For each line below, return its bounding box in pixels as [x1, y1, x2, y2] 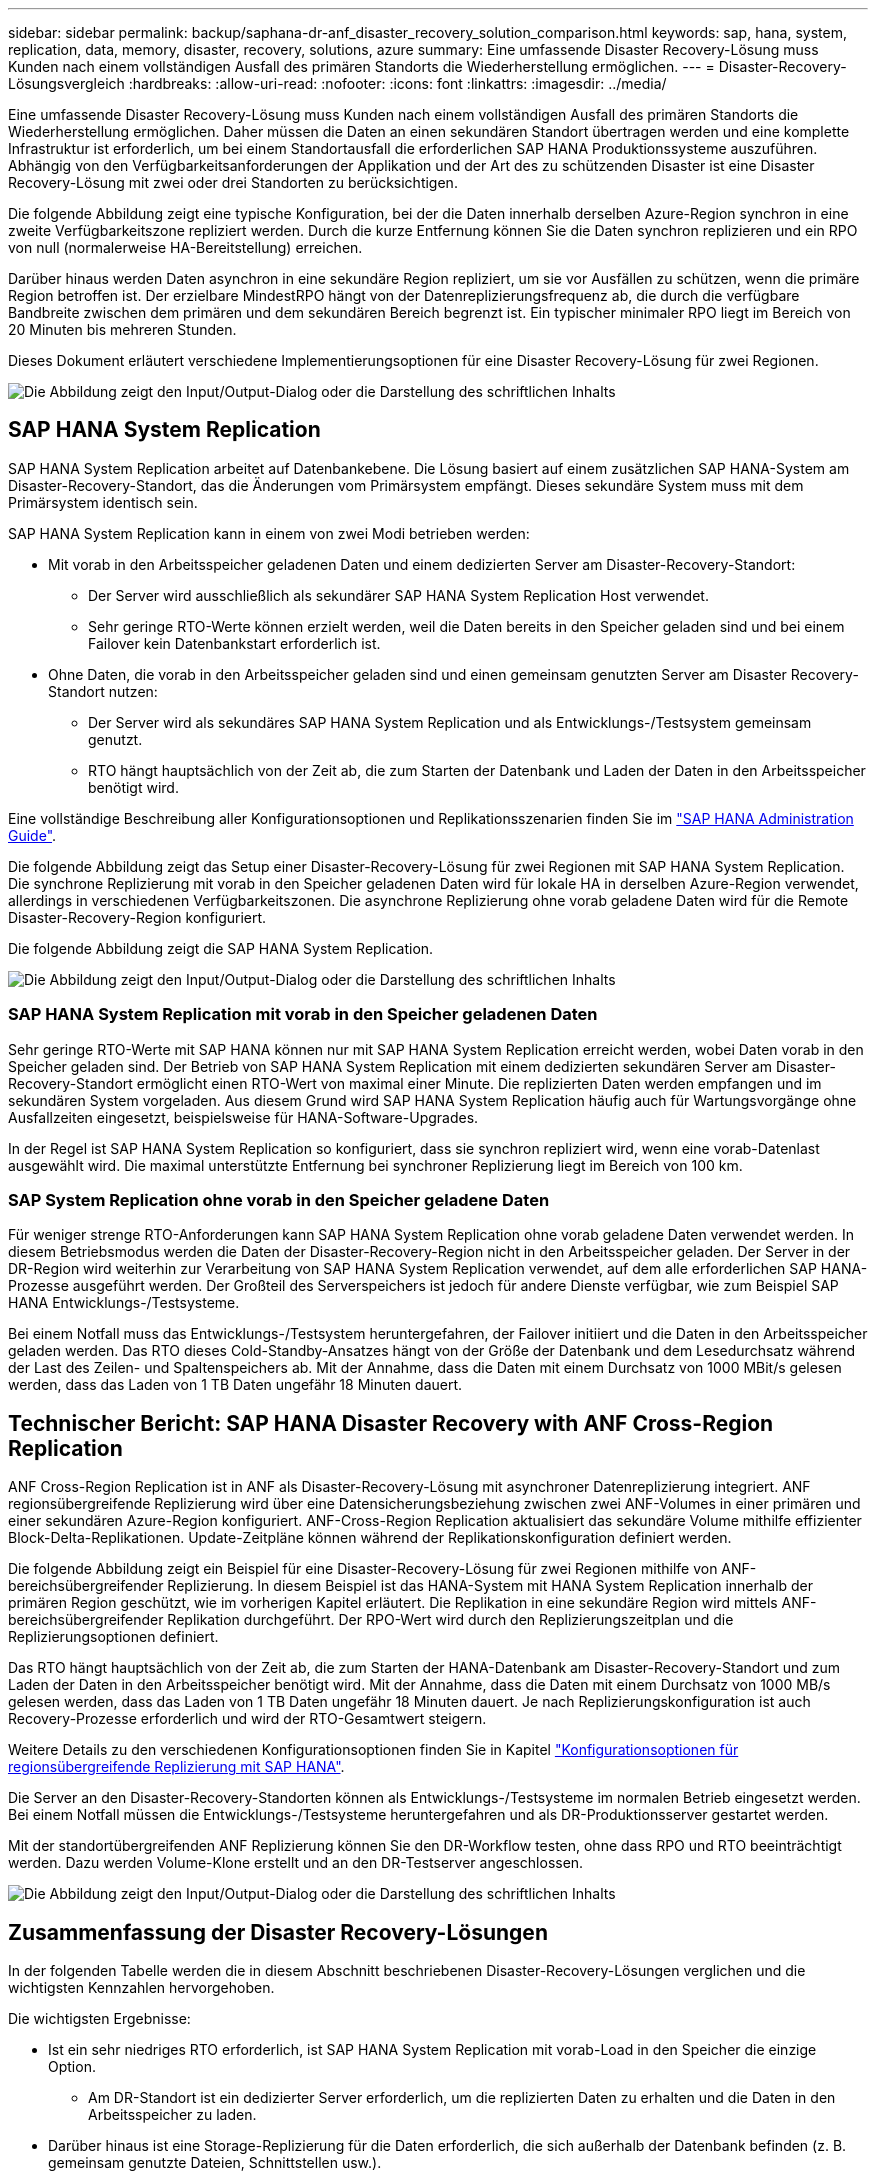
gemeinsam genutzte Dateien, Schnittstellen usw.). [48, 2154, 382, 2172]
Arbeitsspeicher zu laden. [88, 2106, 257, 2124]
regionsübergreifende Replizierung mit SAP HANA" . [8, 1758, 345, 1776]
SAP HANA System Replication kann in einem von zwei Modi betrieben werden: [8, 524, 530, 542]
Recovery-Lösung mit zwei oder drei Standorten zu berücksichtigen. [8, 174, 458, 191]
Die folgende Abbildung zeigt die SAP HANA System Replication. [8, 939, 434, 957]
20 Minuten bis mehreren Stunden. [8, 321, 237, 338]
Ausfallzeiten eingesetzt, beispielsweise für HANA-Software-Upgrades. [8, 1108, 479, 1126]
